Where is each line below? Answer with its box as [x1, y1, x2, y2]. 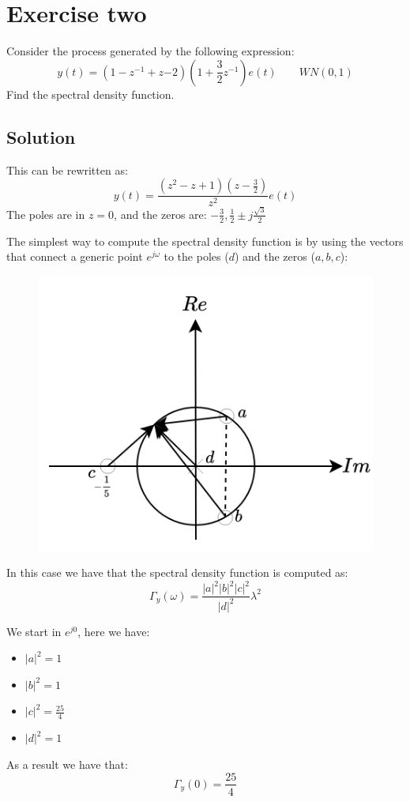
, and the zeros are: [114, 205, 207, 222]
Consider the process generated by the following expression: [6, 43, 295, 59]
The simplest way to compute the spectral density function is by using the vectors [6, 232, 404, 249]
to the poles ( [164, 248, 229, 265]
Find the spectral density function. [6, 85, 175, 102]
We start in [6, 623, 62, 639]
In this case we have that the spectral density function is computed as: [6, 564, 348, 581]
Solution [6, 124, 76, 149]
